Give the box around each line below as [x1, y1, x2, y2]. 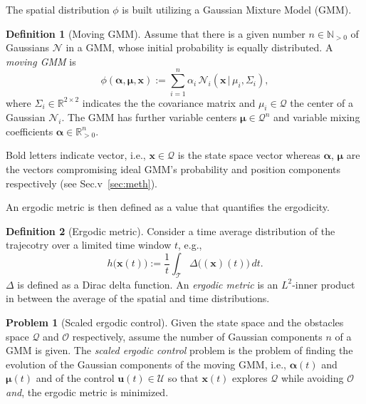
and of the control [36, 371, 115, 385]
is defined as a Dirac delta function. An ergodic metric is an [17, 276, 278, 291]
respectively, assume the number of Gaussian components [72, 328, 323, 343]
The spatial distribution [6, 2, 110, 16]
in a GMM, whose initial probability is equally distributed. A [66, 40, 333, 55]
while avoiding [281, 371, 344, 385]
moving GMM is [6, 53, 76, 68]
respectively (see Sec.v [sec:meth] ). [6, 175, 157, 190]
